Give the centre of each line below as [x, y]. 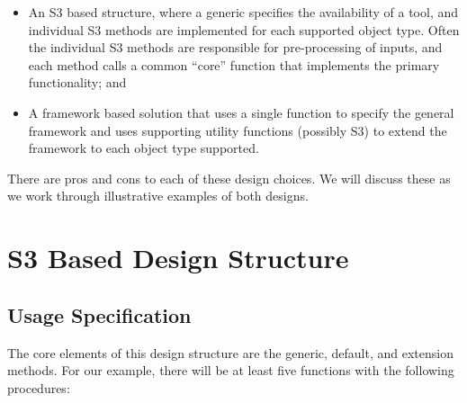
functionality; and [77, 82]
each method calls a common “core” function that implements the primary [234, 64]
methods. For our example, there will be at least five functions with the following [231, 370]
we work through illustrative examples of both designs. [158, 196]
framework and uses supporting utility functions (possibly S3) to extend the [238, 130]
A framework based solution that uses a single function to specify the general [241, 112]
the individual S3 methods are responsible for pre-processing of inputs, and [235, 47]
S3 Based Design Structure [178, 258]
